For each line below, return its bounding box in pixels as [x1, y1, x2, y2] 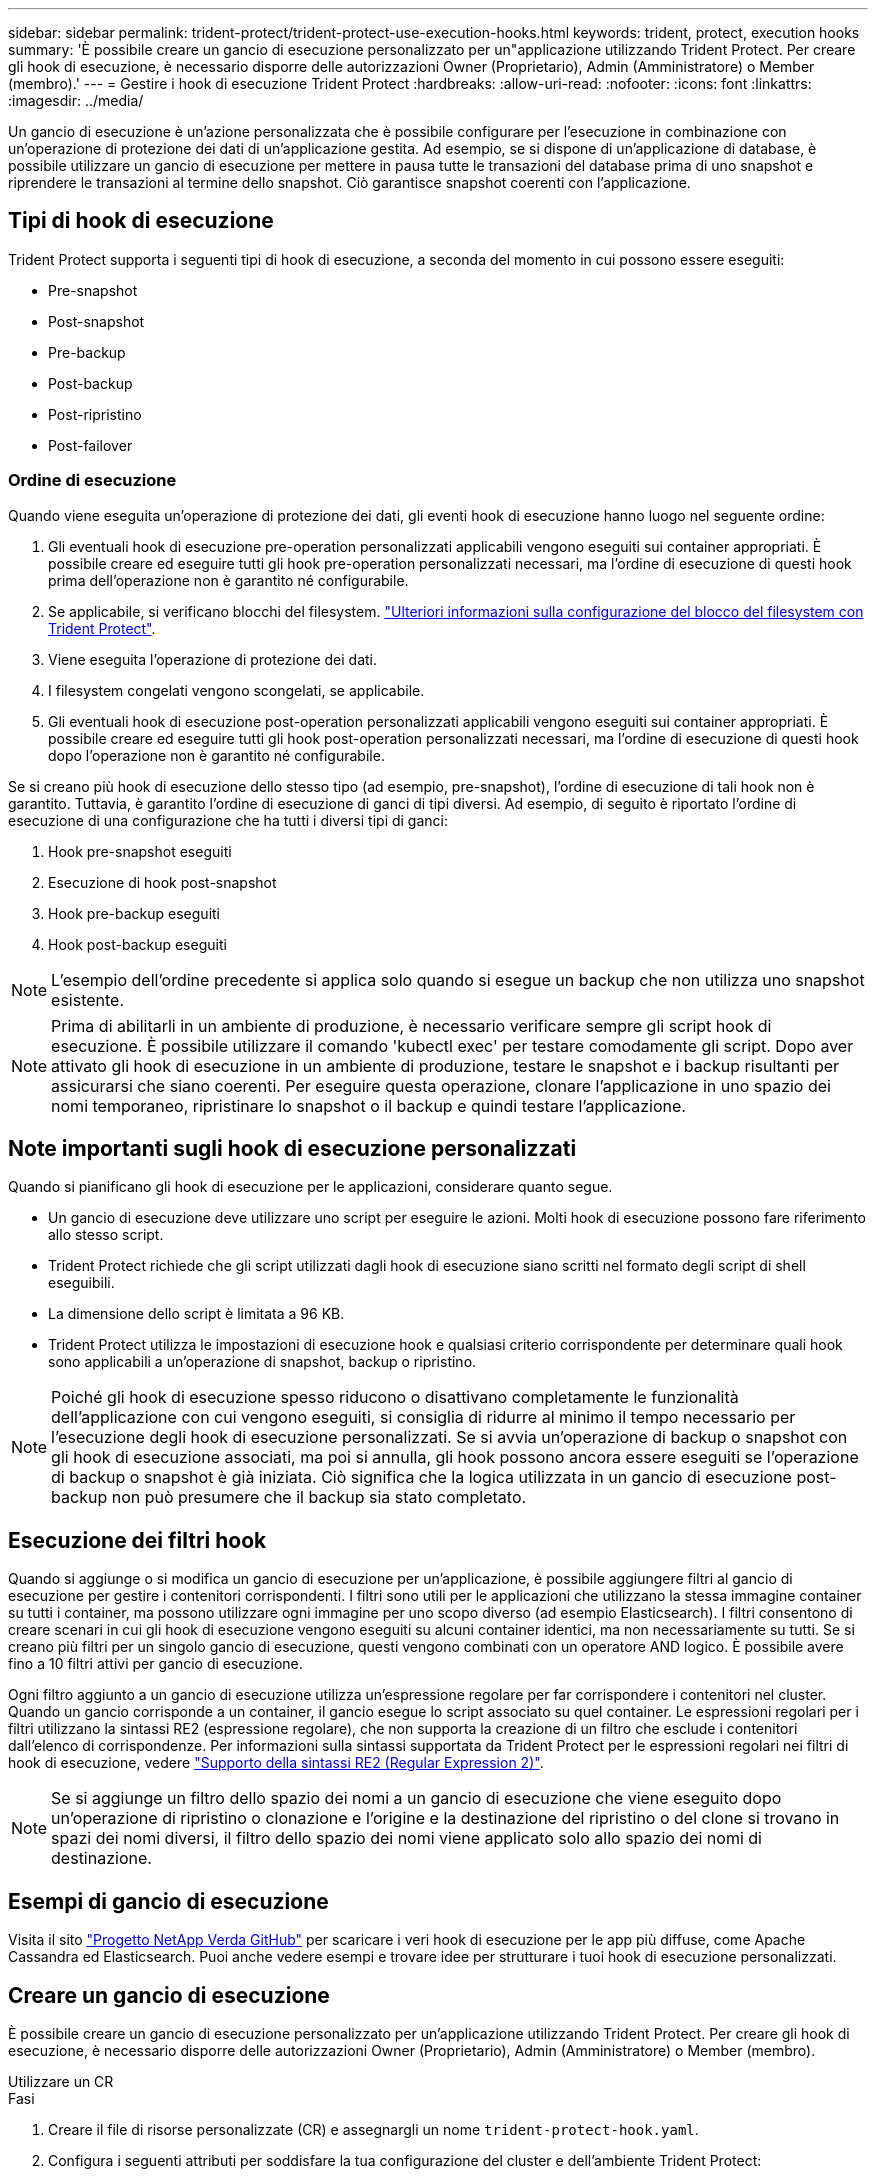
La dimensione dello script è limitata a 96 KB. [48, 1305, 345, 1323]
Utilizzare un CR [8, 2072, 114, 2090]
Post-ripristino [48, 405, 142, 423]
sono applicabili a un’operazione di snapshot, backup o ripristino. [48, 1353, 477, 1371]
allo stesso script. [48, 1226, 164, 1244]
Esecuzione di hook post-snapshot [48, 873, 277, 891]
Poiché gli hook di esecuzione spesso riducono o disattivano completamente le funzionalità [51, 1387, 739, 1408]
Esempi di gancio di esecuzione [8, 1888, 329, 1914]
